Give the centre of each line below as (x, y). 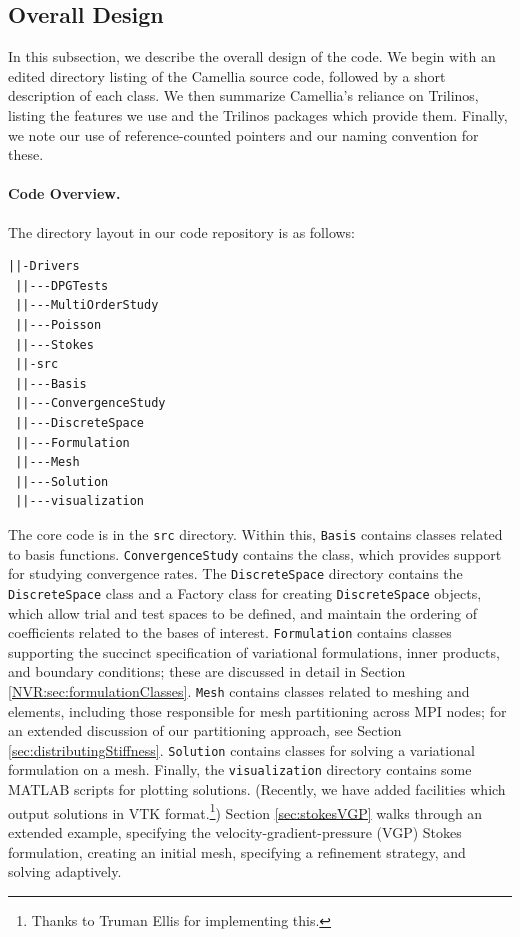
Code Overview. (64, 193)
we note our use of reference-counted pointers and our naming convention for (243, 134)
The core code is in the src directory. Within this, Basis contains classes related (255, 533)
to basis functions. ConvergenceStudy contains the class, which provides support (255, 553)
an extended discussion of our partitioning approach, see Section (205, 730)
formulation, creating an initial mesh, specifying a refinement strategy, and (237, 851)
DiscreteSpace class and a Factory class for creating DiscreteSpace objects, (245, 592)
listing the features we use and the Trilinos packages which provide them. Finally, (258, 114)
